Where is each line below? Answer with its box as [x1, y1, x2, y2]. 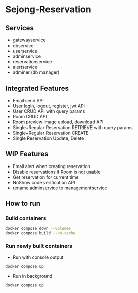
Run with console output [12, 254, 64, 260]
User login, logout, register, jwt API [12, 103, 85, 109]
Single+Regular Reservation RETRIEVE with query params [12, 124, 133, 130]
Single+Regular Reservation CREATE [12, 130, 89, 136]
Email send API [12, 97, 44, 103]
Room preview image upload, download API [12, 119, 104, 125]
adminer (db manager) [12, 69, 60, 75]
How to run [5, 199, 41, 208]
